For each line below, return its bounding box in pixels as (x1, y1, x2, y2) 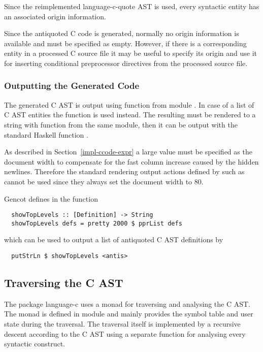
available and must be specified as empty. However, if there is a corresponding (4, 38, 247, 48)
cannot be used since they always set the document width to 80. (4, 176, 204, 186)
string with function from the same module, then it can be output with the (4, 119, 238, 130)
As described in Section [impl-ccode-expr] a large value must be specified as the (4, 146, 252, 157)
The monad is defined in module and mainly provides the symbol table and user (4, 308, 253, 319)
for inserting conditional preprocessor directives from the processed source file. (4, 57, 248, 68)
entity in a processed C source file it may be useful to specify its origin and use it (4, 48, 257, 58)
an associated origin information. (4, 11, 106, 21)
